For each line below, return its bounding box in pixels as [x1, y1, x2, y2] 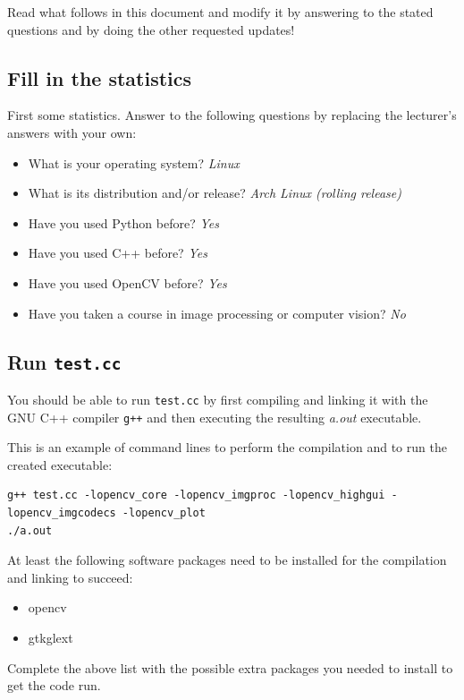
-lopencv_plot [122, 507, 206, 520]
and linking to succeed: [7, 568, 133, 586]
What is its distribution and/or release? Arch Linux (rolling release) [28, 184, 401, 202]
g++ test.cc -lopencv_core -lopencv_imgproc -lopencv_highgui [7, 489, 385, 502]
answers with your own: [7, 123, 137, 141]
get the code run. [7, 676, 101, 695]
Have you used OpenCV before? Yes [28, 273, 227, 292]
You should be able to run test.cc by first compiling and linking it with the [7, 389, 428, 408]
